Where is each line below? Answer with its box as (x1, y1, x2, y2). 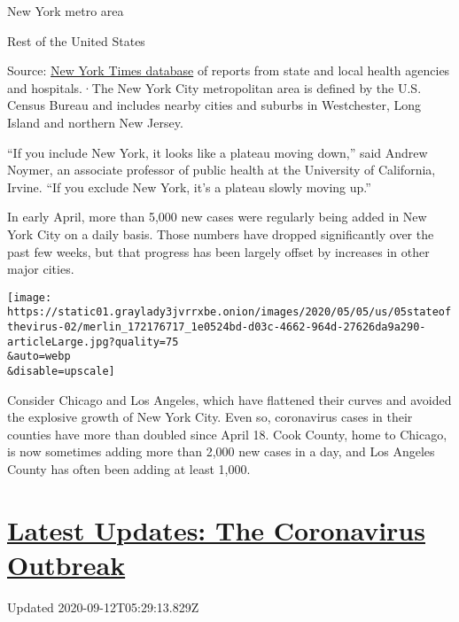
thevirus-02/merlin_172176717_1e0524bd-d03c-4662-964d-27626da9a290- (7, 321, 426, 334)
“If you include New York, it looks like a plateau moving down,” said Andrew (7, 143, 428, 161)
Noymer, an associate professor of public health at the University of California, (7, 160, 436, 179)
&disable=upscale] (7, 365, 115, 377)
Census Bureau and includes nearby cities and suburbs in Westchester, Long (7, 96, 422, 114)
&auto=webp (7, 350, 71, 363)
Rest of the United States (7, 31, 145, 50)
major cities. (7, 260, 74, 278)
